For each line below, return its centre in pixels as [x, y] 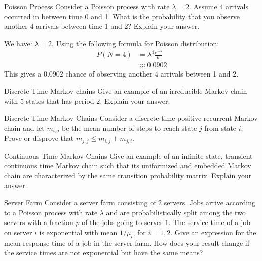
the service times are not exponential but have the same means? [104, 253]
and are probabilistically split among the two [176, 212]
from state [220, 127]
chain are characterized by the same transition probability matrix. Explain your [128, 175]
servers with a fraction [39, 222]
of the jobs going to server [122, 222]
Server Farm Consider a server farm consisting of [80, 202]
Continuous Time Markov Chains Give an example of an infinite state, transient [128, 155]
